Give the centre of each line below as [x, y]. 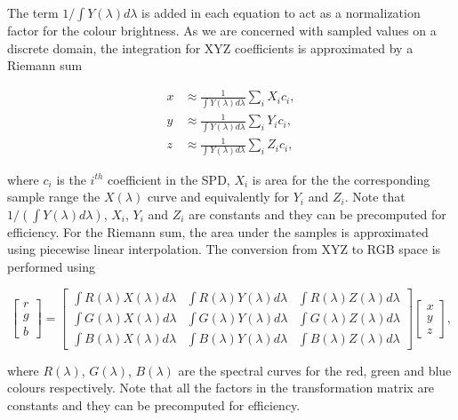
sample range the [54, 197]
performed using [51, 266]
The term [33, 12]
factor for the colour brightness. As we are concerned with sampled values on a [222, 30]
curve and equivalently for [218, 197]
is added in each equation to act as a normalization [281, 12]
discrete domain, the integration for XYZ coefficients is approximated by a [210, 48]
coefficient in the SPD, [169, 179]
